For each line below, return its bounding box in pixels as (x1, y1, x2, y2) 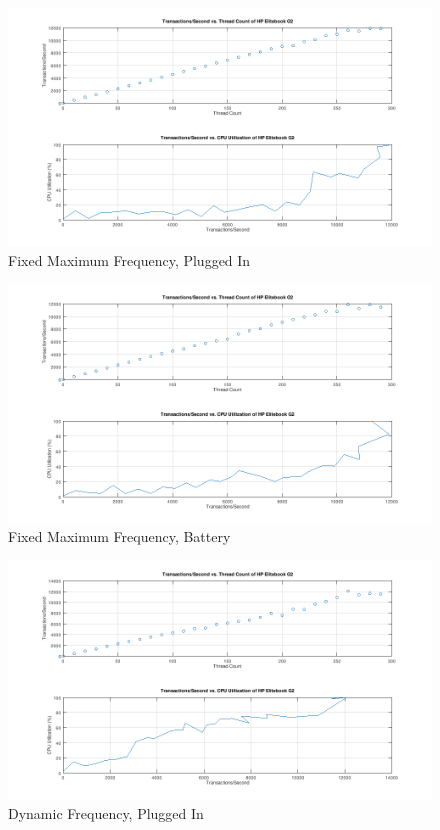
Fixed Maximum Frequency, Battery (8, 526, 231, 547)
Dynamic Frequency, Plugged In (8, 802, 204, 823)
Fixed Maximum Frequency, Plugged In (8, 249, 251, 270)
